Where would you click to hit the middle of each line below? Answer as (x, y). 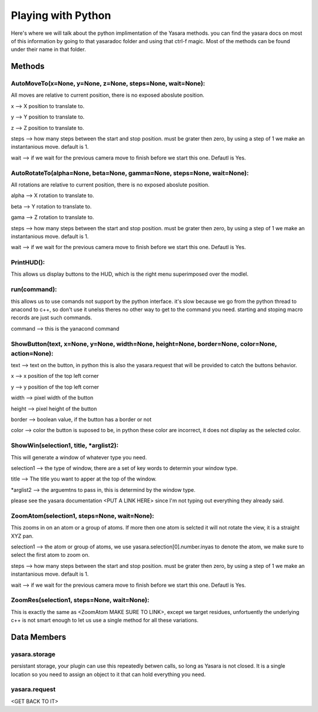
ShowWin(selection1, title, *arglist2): (65, 446)
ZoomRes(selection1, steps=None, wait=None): (80, 600)
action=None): (32, 353)
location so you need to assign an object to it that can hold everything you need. (108, 674)
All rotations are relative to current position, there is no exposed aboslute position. (110, 184)
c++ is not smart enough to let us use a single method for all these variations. (105, 620)
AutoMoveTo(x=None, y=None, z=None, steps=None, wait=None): (108, 84)
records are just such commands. (52, 318)
